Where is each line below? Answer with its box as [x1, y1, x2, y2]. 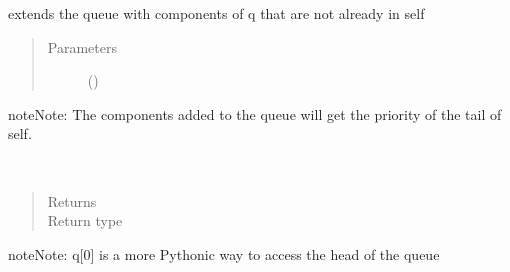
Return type [47, 210, 123, 231]
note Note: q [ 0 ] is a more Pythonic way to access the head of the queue [8, 243, 440, 264]
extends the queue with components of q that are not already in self [8, 3, 425, 23]
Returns [47, 190, 97, 211]
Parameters [47, 36, 117, 57]
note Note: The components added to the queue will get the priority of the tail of [8, 103, 502, 124]
